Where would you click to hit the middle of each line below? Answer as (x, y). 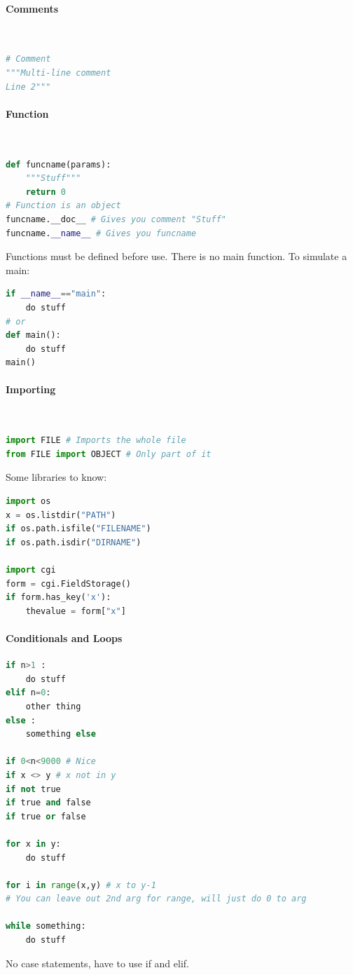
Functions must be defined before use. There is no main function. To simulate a (176, 256)
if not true (33, 789)
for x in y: (33, 844)
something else (61, 734)
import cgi (31, 570)
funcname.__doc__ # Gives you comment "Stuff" (116, 219)
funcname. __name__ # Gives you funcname (101, 233)
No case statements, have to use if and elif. (97, 963)
